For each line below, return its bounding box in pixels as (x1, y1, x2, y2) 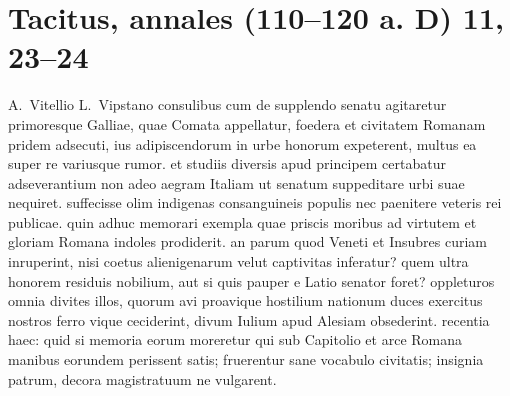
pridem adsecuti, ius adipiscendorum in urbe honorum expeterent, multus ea (8, 133, 477, 154)
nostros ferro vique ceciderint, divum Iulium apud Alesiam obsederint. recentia (8, 309, 490, 330)
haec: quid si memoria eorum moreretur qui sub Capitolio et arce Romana (8, 329, 463, 350)
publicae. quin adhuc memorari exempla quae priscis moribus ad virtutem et (8, 211, 477, 232)
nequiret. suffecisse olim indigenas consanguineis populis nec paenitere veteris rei (8, 192, 502, 213)
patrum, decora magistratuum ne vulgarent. (8, 368, 277, 389)
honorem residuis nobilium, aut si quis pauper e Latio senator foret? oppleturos (8, 270, 495, 291)
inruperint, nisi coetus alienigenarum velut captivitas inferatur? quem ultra (8, 251, 469, 272)
